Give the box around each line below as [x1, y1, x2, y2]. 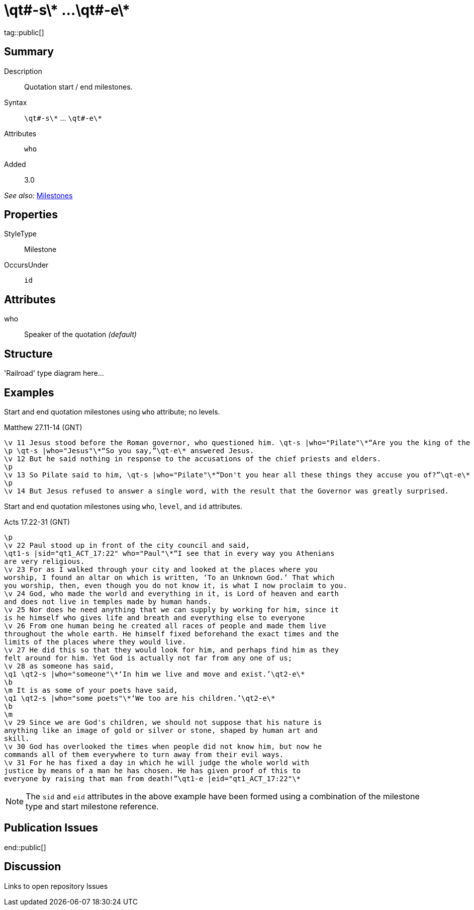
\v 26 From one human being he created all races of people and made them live [4, 621, 326, 630]
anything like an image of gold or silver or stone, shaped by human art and [4, 726, 318, 734]
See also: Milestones [4, 191, 73, 200]
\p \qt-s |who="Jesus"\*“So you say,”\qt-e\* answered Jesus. [4, 446, 254, 455]
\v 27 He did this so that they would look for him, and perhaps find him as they [4, 645, 339, 654]
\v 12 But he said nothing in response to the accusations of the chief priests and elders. [4, 454, 382, 463]
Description [4, 66, 42, 75]
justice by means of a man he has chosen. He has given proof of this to [4, 766, 301, 775]
